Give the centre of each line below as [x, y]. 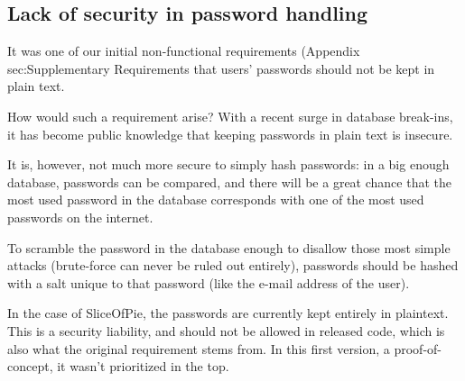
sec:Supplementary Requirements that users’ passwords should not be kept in [221, 68]
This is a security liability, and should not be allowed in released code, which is [226, 330]
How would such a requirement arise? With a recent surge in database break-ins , [230, 116]
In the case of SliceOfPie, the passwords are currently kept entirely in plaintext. [228, 313]
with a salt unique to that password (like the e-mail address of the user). [209, 282]
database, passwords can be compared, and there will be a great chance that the [229, 181]
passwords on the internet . [80, 217]
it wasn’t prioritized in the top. [143, 366]
